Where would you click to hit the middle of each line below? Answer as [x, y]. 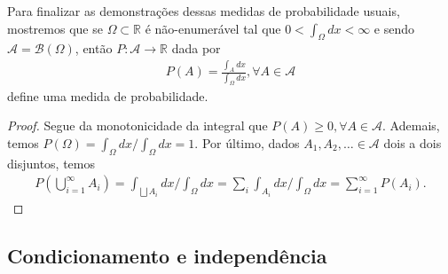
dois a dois [413, 142]
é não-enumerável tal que [213, 28]
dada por [196, 48]
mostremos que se [55, 28]
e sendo [394, 28]
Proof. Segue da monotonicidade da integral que [138, 125]
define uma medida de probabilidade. [108, 95]
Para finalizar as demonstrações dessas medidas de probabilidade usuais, [204, 11]
